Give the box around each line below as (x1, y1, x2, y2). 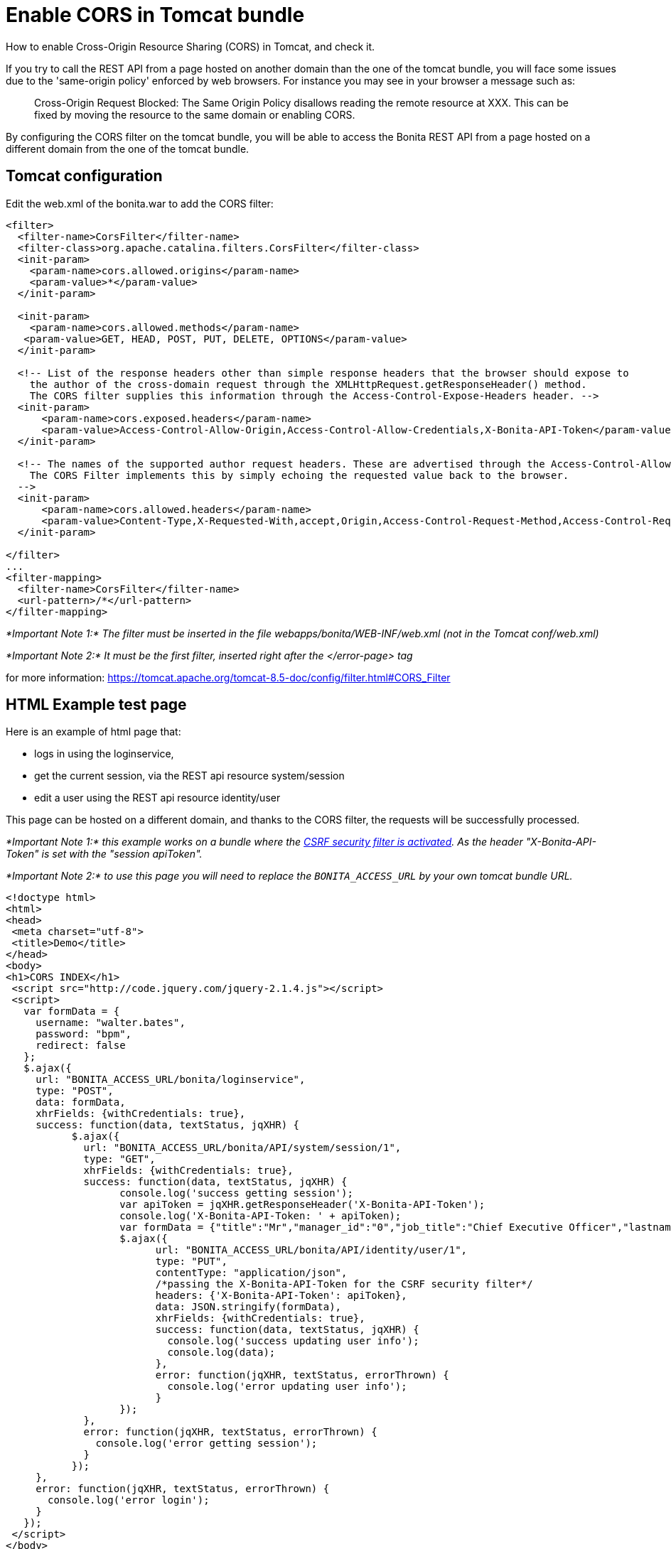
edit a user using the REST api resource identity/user (34, 792, 281, 804)
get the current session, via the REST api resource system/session (34, 770, 345, 782)
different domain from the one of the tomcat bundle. (6, 142, 249, 155)
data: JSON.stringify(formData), (155, 1301, 342, 1313)
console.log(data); (167, 1346, 276, 1359)
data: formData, (36, 1096, 126, 1108)
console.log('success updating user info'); (167, 1335, 419, 1347)
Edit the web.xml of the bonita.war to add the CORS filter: (6, 197, 274, 210)
